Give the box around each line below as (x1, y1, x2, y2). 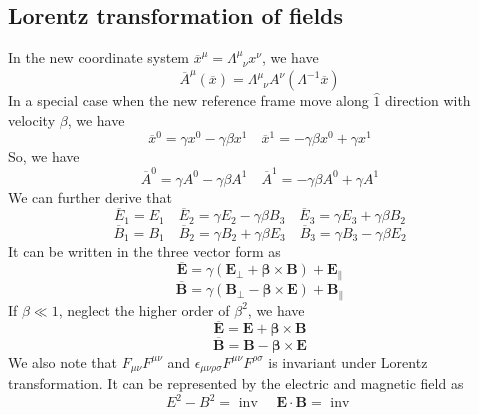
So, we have (8, 146, 80, 167)
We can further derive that (8, 186, 172, 207)
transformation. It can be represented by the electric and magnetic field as (8, 373, 464, 394)
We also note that (8, 351, 117, 372)
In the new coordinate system (8, 47, 190, 68)
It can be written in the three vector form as (8, 240, 281, 261)
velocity (8, 109, 56, 130)
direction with (385, 90, 471, 111)
